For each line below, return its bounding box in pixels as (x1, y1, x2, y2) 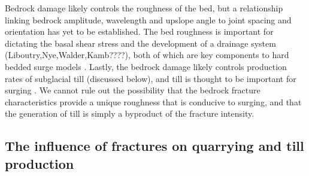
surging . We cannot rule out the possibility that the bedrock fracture (5, 84, 260, 96)
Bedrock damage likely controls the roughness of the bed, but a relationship (5, 2, 283, 14)
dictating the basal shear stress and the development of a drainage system (5, 37, 276, 49)
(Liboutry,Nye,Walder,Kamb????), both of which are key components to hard (5, 48, 289, 61)
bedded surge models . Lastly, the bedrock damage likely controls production (5, 60, 287, 72)
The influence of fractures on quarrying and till (5, 136, 304, 155)
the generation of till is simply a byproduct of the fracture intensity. (5, 107, 255, 120)
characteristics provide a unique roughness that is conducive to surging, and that (5, 95, 302, 108)
